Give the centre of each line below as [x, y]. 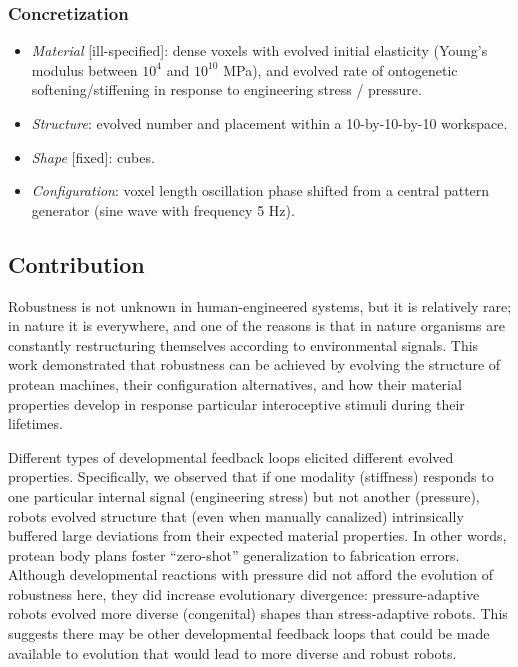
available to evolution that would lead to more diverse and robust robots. [232, 652]
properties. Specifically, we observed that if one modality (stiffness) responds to [251, 476]
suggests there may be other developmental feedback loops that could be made [249, 633]
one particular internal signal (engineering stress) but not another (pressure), [244, 495]
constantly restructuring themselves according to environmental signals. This [243, 344]
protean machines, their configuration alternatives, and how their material [235, 383]
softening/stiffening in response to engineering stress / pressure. [226, 89]
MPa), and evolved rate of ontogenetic [340, 69]
